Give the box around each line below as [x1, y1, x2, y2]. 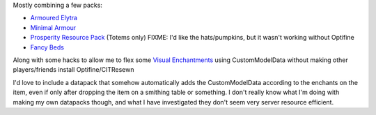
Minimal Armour [30, 23, 77, 31]
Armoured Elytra [30, 14, 78, 22]
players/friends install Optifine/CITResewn [13, 66, 134, 74]
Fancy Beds [30, 43, 64, 52]
